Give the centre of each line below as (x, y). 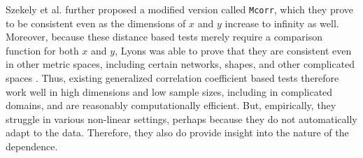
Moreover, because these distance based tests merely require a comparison (164, 37)
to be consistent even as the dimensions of (96, 23)
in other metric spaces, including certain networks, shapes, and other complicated (180, 64)
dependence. (32, 146)
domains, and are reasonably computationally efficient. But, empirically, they (171, 105)
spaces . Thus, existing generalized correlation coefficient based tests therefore (172, 78)
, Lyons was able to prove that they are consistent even (233, 50)
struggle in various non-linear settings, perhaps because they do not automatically (181, 118)
